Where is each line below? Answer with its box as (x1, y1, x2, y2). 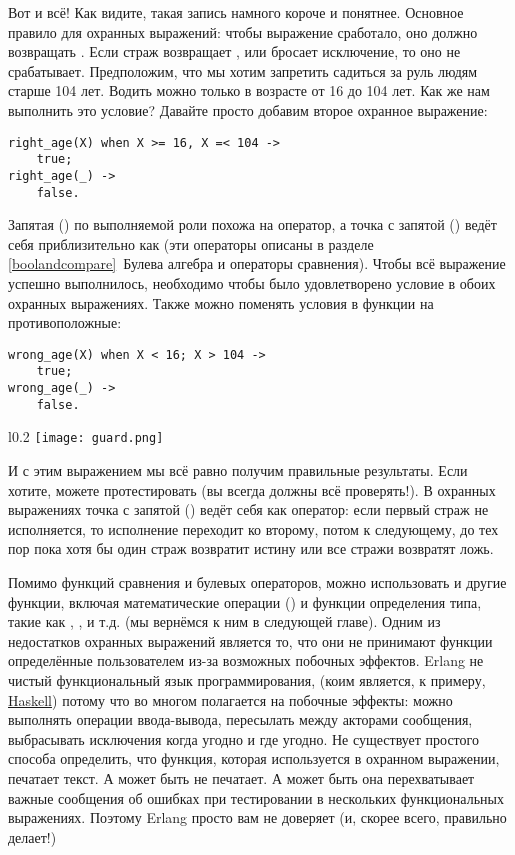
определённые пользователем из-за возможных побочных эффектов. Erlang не (8, 650, 484, 671)
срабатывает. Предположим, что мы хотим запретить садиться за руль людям (8, 60, 478, 81)
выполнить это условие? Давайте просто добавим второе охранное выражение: (8, 99, 488, 120)
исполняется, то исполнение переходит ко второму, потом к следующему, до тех (8, 518, 499, 539)
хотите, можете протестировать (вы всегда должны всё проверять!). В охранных (8, 479, 496, 500)
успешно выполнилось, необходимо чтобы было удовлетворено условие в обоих (8, 272, 496, 293)
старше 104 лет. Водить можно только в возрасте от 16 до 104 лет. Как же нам (8, 80, 490, 101)
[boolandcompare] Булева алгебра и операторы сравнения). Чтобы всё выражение (8, 253, 506, 274)
